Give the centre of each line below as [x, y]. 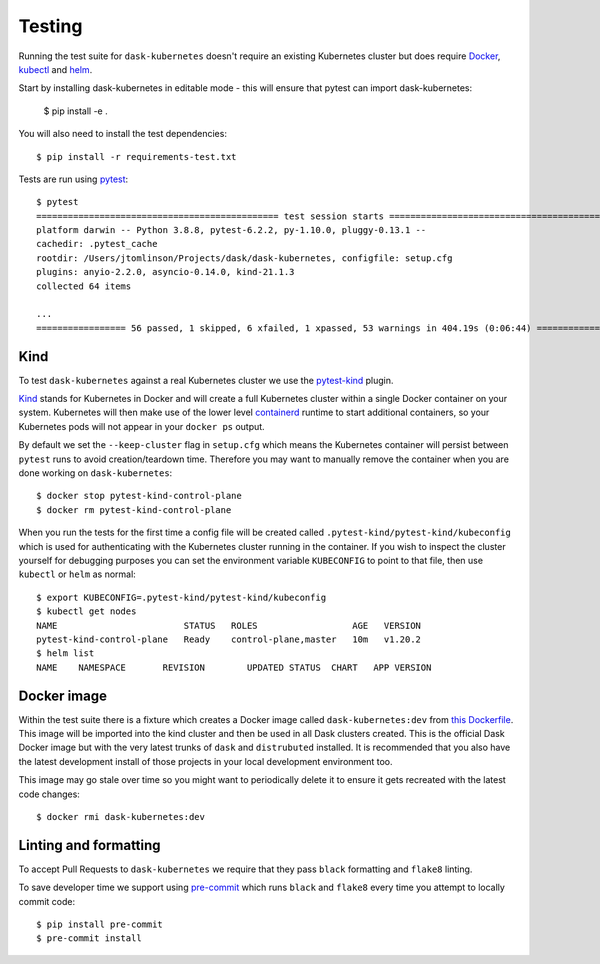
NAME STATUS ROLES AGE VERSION [229, 625]
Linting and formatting [89, 845]
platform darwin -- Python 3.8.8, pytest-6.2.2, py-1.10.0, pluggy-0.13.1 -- [231, 230]
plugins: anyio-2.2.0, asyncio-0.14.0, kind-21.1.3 [165, 272]
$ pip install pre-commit [100, 924]
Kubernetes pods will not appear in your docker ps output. [141, 426]
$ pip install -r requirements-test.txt [136, 156]
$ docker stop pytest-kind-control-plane [139, 496]
